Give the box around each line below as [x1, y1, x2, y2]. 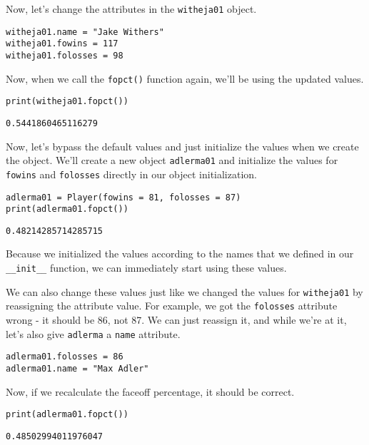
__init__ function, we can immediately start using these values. [6, 260, 287, 275]
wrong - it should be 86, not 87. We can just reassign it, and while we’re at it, [6, 312, 347, 327]
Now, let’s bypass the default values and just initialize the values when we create [6, 138, 359, 153]
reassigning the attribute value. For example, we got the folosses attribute [6, 298, 338, 313]
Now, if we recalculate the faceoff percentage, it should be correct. [6, 384, 295, 399]
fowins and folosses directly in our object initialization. [6, 166, 257, 181]
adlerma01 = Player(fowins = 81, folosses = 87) [6, 192, 241, 203]
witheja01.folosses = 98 [6, 50, 123, 61]
